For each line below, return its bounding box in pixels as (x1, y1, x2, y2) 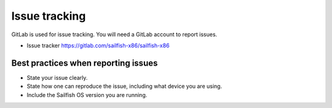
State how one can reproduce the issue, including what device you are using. (26, 83, 223, 90)
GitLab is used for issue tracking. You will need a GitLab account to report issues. (11, 31, 218, 38)
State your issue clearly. (26, 74, 88, 81)
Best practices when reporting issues (11, 58, 158, 68)
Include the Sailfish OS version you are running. (26, 91, 148, 98)
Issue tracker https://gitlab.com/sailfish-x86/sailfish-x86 (26, 42, 170, 49)
